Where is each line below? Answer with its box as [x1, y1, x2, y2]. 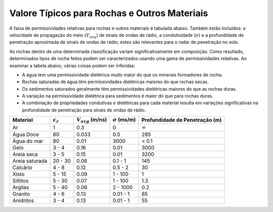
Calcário [12, 164, 33, 171]
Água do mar [12, 137, 43, 145]
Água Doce [12, 131, 39, 138]
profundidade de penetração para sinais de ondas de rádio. [22, 107, 146, 113]
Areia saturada [12, 158, 48, 165]
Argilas [12, 184, 29, 191]
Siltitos [12, 177, 29, 184]
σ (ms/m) [112, 116, 136, 123]
